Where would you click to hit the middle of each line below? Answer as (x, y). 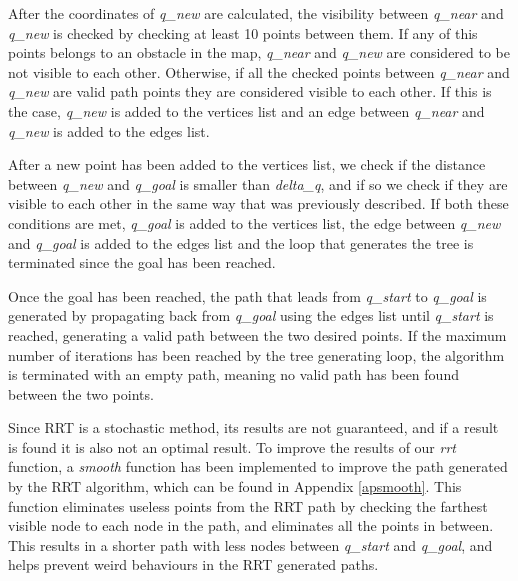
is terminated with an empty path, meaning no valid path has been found (233, 374)
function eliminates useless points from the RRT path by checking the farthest (248, 505)
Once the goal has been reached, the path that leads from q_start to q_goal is (247, 295)
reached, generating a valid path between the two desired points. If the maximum (257, 334)
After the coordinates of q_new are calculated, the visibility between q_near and (256, 13)
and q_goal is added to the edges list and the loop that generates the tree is (241, 242)
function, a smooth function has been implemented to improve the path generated (258, 466)
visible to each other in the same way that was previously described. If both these (258, 203)
